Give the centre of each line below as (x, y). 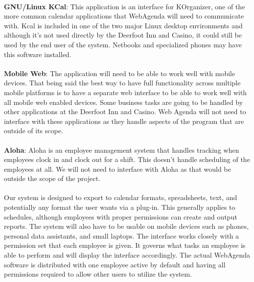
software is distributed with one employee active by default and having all (115, 264)
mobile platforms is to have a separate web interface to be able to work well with (126, 92)
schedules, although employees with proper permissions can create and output (121, 216)
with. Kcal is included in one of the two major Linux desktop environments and (123, 25)
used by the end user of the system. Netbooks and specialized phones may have (123, 44)
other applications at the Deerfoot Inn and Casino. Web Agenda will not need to (125, 111)
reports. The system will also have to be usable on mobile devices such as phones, (127, 226)
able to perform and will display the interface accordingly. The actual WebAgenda (127, 255)
